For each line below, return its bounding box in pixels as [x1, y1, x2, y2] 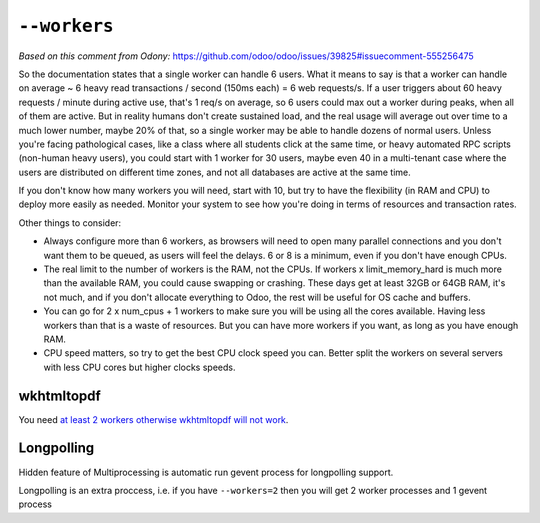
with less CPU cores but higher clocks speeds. [43, 361, 236, 373]
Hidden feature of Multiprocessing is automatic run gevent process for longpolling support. [18, 466, 394, 478]
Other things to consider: [18, 216, 122, 229]
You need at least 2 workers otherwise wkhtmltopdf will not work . [18, 413, 289, 425]
